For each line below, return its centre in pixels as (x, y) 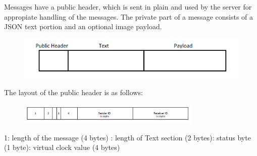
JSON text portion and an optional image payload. (83, 26)
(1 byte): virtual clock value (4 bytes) (62, 147)
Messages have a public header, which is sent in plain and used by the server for (128, 7)
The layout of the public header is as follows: (73, 92)
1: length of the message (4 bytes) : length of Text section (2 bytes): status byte (127, 137)
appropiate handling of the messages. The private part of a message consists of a (129, 16)
